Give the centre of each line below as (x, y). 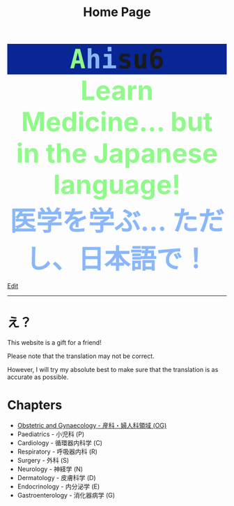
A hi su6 (117, 59)
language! (117, 185)
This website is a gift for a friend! (55, 343)
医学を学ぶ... (88, 221)
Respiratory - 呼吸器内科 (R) (57, 452)
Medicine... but (117, 122)
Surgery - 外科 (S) (43, 461)
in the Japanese (117, 153)
